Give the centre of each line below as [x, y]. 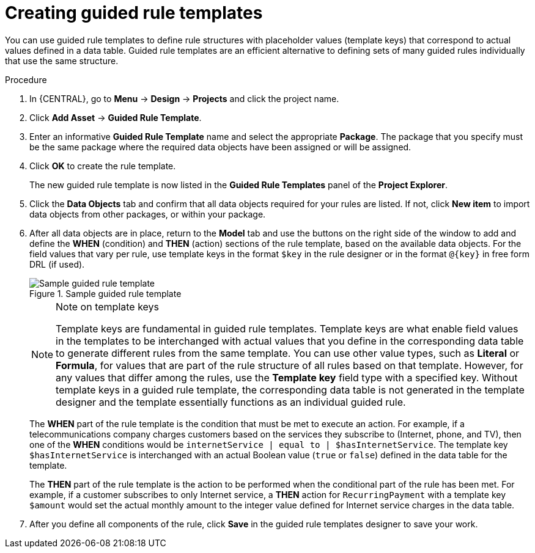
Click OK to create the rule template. [103, 166]
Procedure [26, 79]
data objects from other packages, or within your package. [148, 214]
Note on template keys [108, 306]
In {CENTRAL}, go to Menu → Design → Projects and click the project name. [184, 98]
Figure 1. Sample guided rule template [105, 293]
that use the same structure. [62, 60]
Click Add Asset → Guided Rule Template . [116, 117]
